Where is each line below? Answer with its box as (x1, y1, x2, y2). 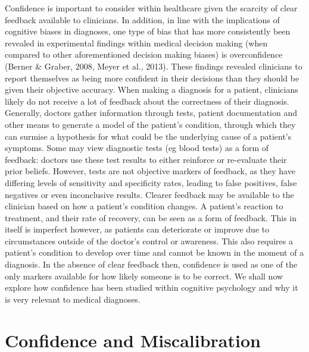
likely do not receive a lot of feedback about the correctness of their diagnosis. (5, 95, 289, 107)
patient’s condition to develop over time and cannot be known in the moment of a (5, 246, 304, 259)
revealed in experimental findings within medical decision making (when (5, 36, 268, 49)
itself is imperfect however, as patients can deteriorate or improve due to (5, 223, 270, 235)
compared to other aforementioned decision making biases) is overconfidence (5, 48, 283, 61)
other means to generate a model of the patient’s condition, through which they (5, 118, 296, 130)
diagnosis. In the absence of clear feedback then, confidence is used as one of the (5, 258, 298, 271)
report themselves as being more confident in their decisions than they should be (5, 71, 299, 84)
